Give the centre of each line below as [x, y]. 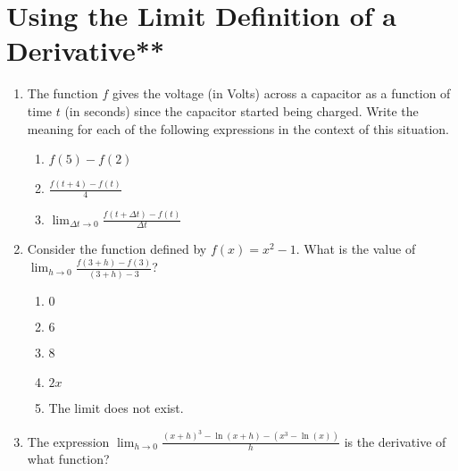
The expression [68, 441]
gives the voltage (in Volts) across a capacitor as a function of [281, 93]
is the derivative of [395, 441]
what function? [68, 459]
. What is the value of [356, 249]
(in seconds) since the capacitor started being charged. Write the [241, 110]
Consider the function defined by [117, 249]
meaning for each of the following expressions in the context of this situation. [238, 128]
